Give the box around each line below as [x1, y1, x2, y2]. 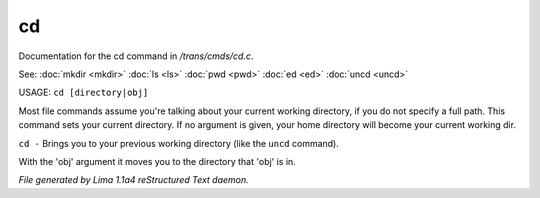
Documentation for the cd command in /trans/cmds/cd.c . [18, 50, 254, 62]
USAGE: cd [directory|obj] [18, 86, 149, 99]
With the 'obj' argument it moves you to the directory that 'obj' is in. [18, 155, 297, 167]
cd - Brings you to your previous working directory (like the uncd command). [18, 137, 339, 149]
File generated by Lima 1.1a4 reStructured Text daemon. [18, 174, 249, 186]
